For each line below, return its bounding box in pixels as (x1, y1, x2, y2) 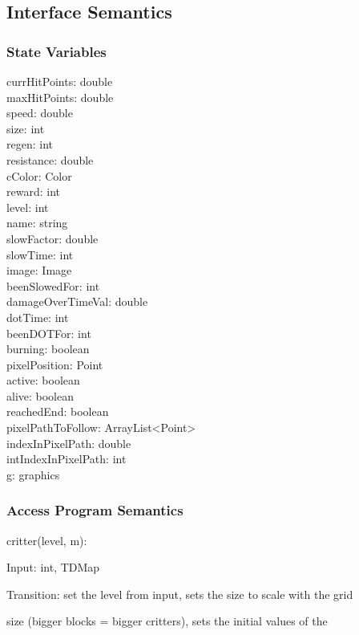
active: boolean (6, 372, 80, 389)
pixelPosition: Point (6, 356, 103, 372)
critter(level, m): (6, 531, 87, 548)
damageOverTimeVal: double (6, 293, 148, 310)
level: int (6, 198, 49, 215)
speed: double (6, 104, 73, 121)
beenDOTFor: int (6, 324, 91, 341)
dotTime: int (6, 308, 69, 325)
